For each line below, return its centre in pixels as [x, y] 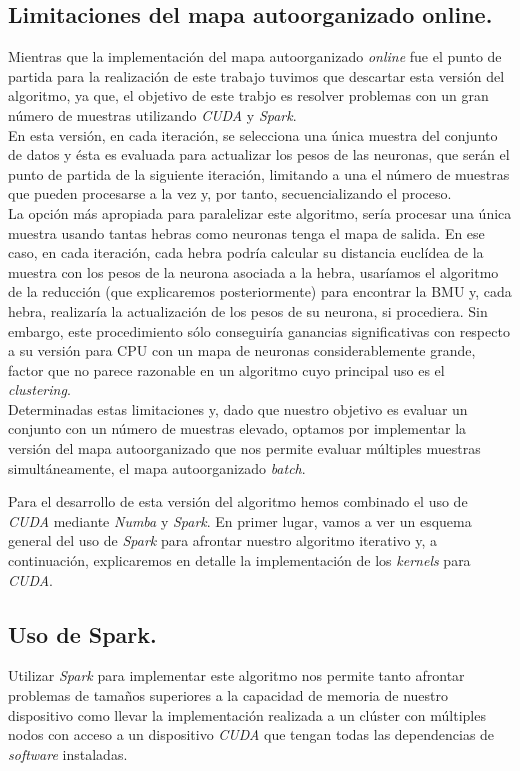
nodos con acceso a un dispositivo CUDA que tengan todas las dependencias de [251, 734]
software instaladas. [68, 753]
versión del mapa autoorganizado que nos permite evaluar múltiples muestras [244, 448]
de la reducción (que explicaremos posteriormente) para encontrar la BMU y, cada [260, 291]
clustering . [39, 389]
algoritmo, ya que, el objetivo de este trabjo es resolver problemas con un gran [248, 95]
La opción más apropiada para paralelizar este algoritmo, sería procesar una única [260, 212]
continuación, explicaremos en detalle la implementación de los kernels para [239, 560]
